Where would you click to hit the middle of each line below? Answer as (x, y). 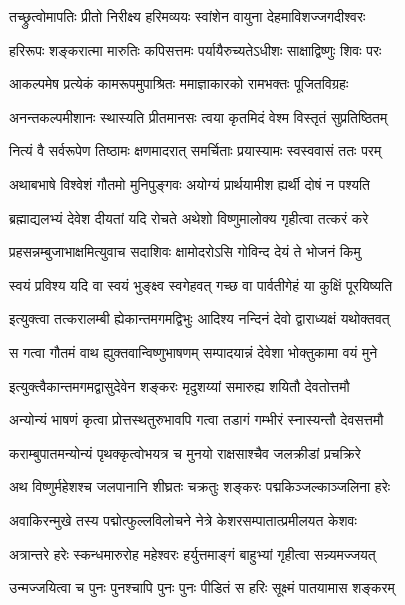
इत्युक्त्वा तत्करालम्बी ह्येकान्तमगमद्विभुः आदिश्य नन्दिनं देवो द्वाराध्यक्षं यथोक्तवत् (199, 318)
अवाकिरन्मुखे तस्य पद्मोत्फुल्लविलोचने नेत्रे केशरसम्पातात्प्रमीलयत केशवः (183, 519)
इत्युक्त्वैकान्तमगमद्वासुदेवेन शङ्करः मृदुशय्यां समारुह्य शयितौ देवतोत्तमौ (179, 385)
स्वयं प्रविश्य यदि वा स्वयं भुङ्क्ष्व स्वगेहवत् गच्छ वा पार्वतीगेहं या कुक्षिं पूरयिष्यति (201, 284)
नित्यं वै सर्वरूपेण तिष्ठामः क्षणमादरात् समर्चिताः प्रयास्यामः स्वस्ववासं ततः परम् (195, 150)
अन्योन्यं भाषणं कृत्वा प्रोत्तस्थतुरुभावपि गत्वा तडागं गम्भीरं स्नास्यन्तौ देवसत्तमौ (196, 419)
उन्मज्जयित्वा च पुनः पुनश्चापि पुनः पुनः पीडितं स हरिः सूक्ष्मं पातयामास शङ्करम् (202, 587)
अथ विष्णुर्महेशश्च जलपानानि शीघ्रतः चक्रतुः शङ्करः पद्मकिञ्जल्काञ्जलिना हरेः (200, 486)
